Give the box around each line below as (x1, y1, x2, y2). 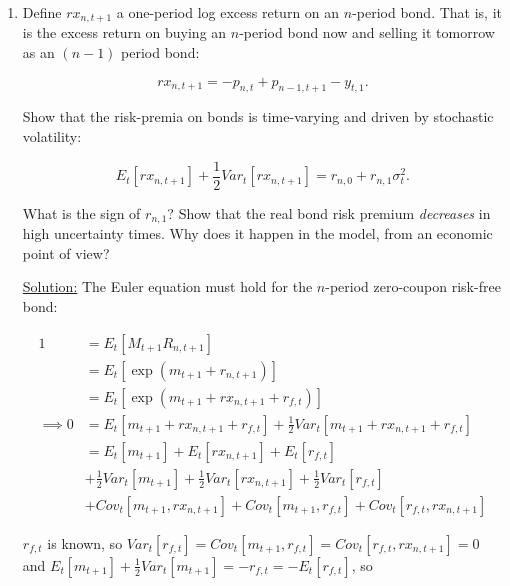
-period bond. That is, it (352, 2, 503, 22)
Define (22, 2, 62, 22)
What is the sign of (22, 202, 141, 223)
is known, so (47, 532, 123, 553)
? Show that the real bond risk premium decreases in (167, 202, 491, 223)
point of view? (22, 242, 110, 263)
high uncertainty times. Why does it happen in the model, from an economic (22, 223, 493, 244)
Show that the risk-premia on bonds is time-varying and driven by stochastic (22, 106, 494, 127)
